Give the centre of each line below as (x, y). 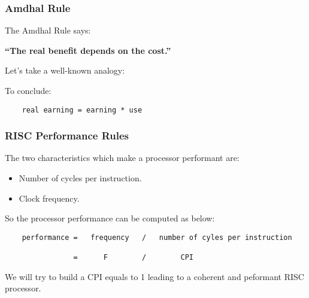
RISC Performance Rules (67, 136)
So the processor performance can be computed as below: (110, 218)
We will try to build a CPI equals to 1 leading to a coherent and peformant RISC (154, 276)
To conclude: (28, 90)
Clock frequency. (49, 198)
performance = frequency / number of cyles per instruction (157, 237)
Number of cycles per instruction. (80, 178)
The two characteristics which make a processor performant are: (122, 158)
